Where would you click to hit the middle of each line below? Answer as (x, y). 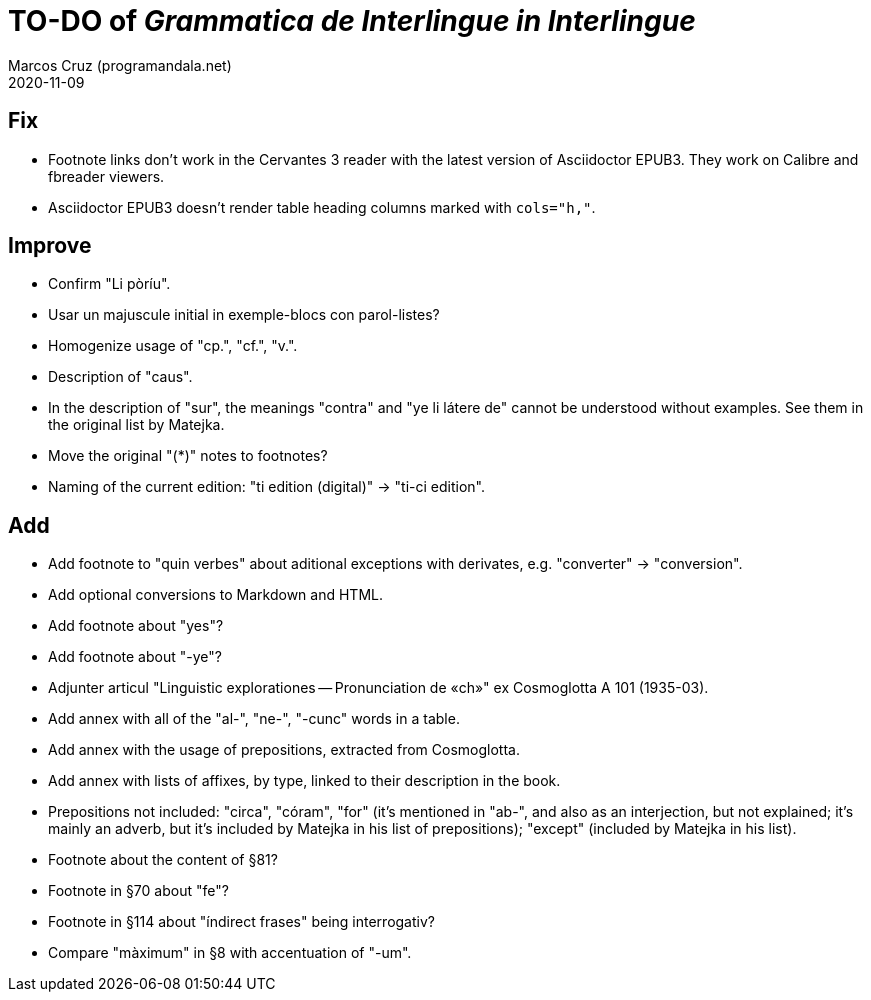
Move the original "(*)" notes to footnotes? (188, 456)
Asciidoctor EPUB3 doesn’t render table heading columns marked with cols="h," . (322, 207)
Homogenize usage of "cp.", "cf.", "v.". (173, 346)
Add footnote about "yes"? (136, 626)
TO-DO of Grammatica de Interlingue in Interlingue (352, 21)
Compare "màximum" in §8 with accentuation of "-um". (230, 953)
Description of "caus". (120, 377)
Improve (50, 246)
